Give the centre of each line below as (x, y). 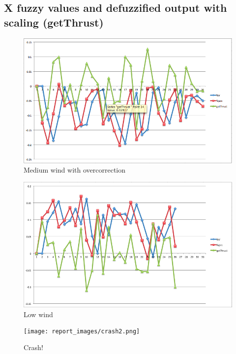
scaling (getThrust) (54, 22)
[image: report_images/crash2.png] (82, 332)
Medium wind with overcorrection (75, 170)
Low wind (38, 314)
